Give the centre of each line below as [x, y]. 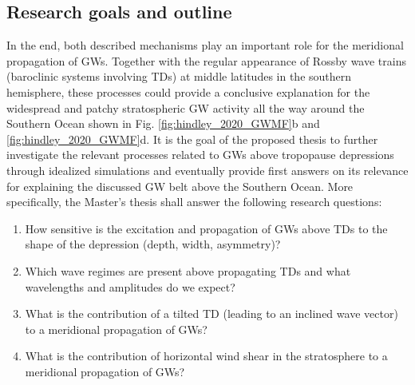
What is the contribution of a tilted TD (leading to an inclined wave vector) [211, 314]
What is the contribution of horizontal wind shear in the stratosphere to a [206, 356]
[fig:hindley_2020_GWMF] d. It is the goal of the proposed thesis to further [192, 139]
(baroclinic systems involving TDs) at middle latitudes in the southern [179, 76]
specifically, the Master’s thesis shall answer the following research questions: [194, 202]
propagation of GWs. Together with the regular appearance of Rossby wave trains [206, 60]
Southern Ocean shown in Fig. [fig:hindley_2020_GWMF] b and [163, 123]
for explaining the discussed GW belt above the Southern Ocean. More [180, 186]
